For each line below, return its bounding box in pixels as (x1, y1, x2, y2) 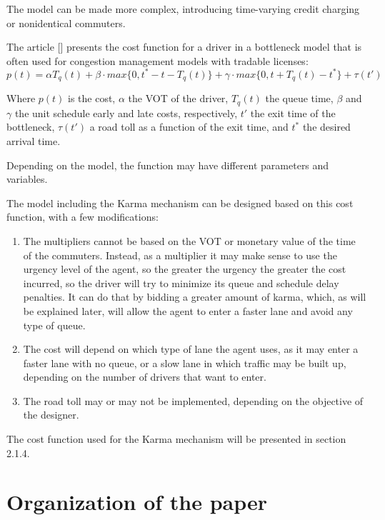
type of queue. (23, 317, 86, 332)
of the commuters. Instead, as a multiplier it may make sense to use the (23, 247, 337, 262)
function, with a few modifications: (6, 209, 159, 224)
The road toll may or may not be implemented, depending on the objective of (23, 393, 364, 408)
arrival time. (6, 133, 61, 148)
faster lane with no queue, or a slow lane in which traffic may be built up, (23, 355, 346, 370)
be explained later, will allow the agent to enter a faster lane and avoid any (23, 303, 353, 318)
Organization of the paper (6, 487, 268, 516)
